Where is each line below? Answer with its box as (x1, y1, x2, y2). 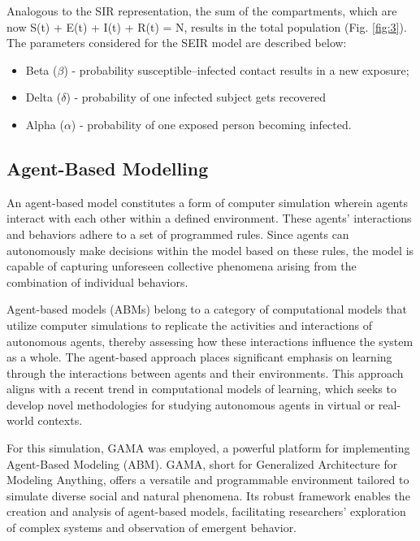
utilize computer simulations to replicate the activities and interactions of (6, 316, 372, 333)
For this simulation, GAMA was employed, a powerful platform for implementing (6, 439, 410, 457)
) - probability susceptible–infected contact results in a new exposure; (63, 61, 409, 78)
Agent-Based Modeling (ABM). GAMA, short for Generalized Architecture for (6, 455, 398, 472)
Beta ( (25, 61, 58, 78)
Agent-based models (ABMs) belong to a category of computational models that (6, 301, 407, 318)
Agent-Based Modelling (6, 155, 209, 180)
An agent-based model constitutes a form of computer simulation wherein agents (6, 193, 408, 210)
